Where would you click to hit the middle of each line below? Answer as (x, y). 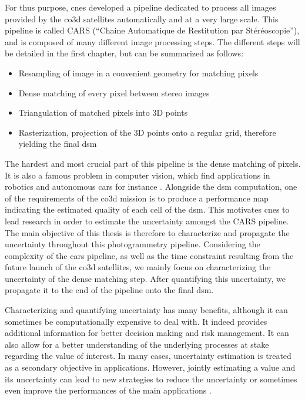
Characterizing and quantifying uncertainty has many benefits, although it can (146, 310)
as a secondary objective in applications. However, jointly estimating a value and (150, 367)
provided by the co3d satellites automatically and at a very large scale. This (142, 19)
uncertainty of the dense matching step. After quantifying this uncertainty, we (145, 278)
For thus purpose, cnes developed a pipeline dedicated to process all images (140, 7)
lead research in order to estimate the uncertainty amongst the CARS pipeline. (147, 221)
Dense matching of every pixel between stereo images (114, 93)
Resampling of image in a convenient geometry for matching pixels (138, 73)
